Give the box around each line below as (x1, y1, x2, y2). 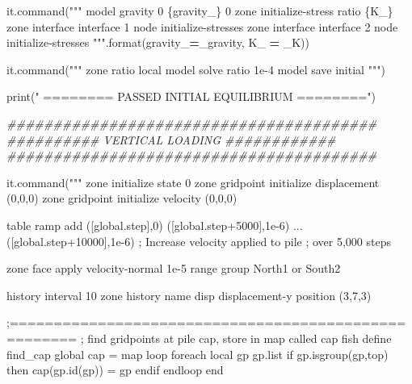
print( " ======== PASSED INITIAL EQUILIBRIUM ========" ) (6, 88, 376, 105)
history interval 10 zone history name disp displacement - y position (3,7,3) (6, 286, 372, 303)
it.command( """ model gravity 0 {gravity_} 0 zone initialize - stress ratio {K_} (6, 2, 393, 19)
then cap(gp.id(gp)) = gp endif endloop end (6, 361, 224, 378)
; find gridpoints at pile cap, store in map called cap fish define (80, 329, 392, 346)
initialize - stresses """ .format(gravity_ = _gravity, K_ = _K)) (6, 34, 309, 51)
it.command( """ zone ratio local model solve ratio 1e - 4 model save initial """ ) (6, 61, 385, 77)
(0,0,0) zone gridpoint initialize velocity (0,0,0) (6, 190, 238, 207)
